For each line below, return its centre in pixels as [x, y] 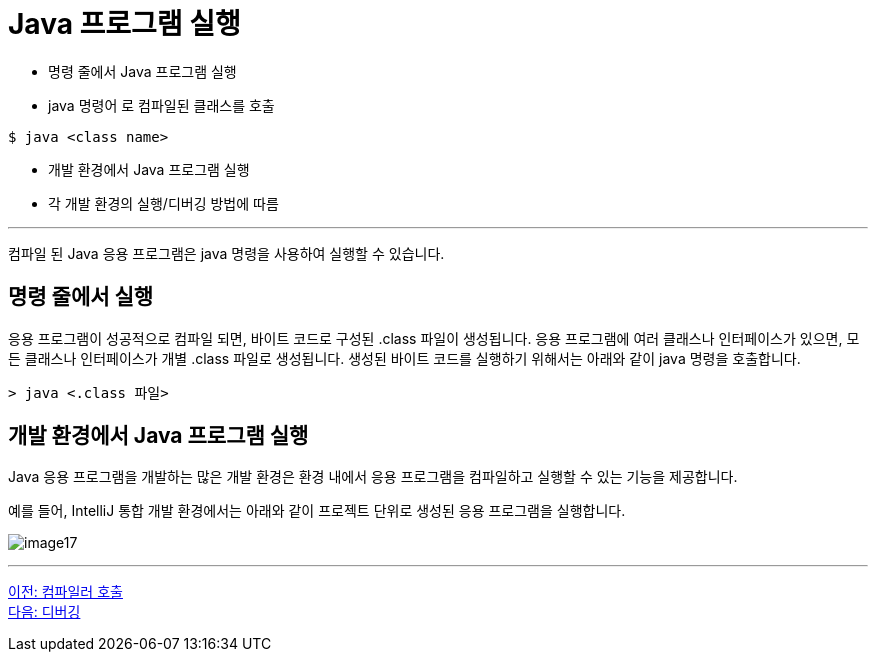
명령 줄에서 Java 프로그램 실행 [142, 71]
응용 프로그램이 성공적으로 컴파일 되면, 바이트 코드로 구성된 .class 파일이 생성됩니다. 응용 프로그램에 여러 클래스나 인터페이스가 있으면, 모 [434, 338]
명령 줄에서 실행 [81, 297]
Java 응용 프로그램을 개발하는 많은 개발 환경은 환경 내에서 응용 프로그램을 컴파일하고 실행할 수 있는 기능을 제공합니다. [373, 477]
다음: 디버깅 [44, 612]
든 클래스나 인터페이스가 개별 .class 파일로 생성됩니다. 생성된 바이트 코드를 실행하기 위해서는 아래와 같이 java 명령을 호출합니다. [404, 358]
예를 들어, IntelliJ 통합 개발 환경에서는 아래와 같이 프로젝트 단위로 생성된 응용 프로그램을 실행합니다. [317, 511]
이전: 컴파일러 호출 [65, 592]
